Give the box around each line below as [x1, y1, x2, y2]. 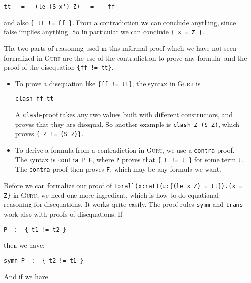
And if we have [4, 271, 48, 281]
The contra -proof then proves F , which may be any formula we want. [15, 164, 221, 174]
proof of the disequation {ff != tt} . [4, 62, 114, 72]
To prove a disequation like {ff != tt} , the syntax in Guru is [15, 78, 201, 88]
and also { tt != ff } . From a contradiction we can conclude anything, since [4, 17, 236, 27]
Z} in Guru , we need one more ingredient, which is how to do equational [4, 189, 219, 200]
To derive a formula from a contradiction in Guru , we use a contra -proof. [15, 145, 235, 155]
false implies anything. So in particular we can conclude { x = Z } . [4, 27, 204, 37]
